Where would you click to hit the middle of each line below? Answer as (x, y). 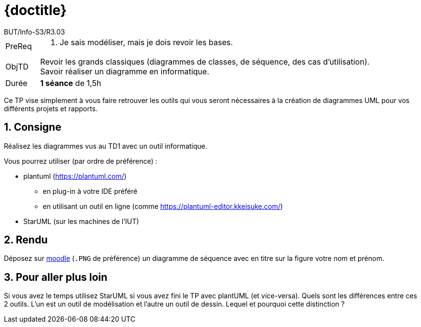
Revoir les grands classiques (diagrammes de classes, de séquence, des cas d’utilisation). (205, 61)
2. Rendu (26, 240)
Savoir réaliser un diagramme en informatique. (125, 71)
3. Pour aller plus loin (56, 277)
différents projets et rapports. (51, 108)
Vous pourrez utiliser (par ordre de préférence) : (81, 161)
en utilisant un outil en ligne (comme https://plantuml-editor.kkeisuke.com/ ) (163, 206)
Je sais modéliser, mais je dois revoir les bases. (146, 42)
